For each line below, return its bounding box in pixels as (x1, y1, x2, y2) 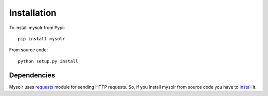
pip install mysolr (18, 36, 66, 41)
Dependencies (9, 71, 56, 79)
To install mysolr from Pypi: (9, 25, 65, 31)
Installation (9, 7, 57, 18)
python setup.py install (18, 58, 78, 64)
